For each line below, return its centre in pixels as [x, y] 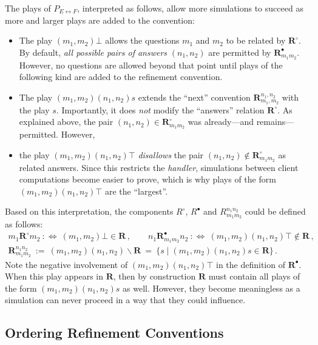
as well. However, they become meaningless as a [211, 288]
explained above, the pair [66, 122]
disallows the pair [171, 154]
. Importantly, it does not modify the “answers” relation [160, 109]
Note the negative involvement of [66, 264]
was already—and [221, 122]
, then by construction [154, 276]
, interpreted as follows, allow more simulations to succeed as [190, 8]
